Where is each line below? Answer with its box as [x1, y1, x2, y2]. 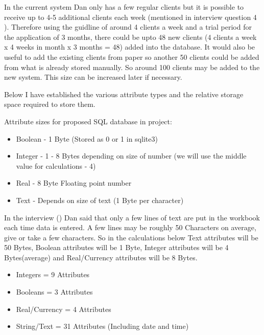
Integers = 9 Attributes [16, 269, 90, 280]
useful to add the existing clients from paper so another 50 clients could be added [4, 51, 259, 62]
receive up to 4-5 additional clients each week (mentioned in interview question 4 [4, 11, 257, 22]
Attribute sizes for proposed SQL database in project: [4, 116, 172, 126]
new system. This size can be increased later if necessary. [4, 72, 182, 82]
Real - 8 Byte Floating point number [16, 177, 132, 188]
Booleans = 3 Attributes [16, 286, 93, 297]
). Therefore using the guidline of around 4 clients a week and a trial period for [4, 21, 252, 32]
